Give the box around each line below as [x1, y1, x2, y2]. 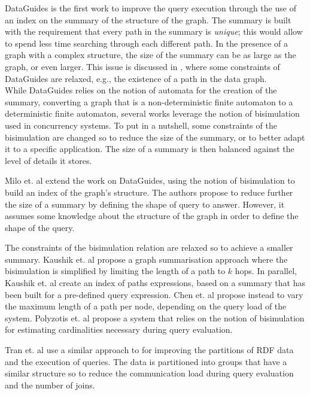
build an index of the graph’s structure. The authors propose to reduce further [5, 186, 293, 198]
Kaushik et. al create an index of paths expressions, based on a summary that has [5, 276, 306, 289]
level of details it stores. [5, 154, 92, 166]
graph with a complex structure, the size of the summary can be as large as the [5, 48, 296, 61]
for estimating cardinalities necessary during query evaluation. [5, 323, 233, 336]
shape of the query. [5, 221, 75, 233]
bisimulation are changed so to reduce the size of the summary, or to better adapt [5, 130, 305, 143]
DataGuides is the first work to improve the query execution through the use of [5, 2, 296, 14]
